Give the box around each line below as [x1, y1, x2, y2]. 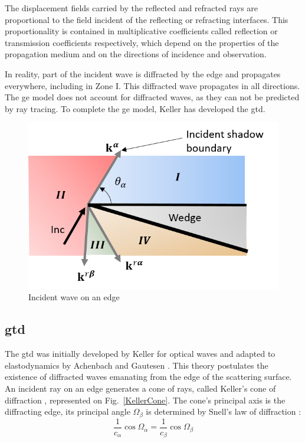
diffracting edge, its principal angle [5, 405, 130, 418]
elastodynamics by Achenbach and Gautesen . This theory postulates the [5, 359, 268, 371]
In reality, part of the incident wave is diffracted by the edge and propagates [5, 67, 281, 80]
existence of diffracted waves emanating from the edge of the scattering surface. [5, 370, 292, 383]
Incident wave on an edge [28, 291, 120, 303]
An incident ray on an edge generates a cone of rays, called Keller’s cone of [5, 382, 276, 395]
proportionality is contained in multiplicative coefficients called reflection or [5, 25, 278, 37]
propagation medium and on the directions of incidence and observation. [5, 48, 267, 60]
